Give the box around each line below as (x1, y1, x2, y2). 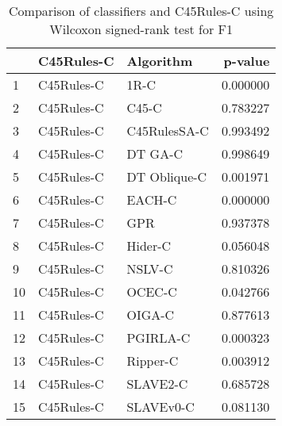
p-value (223, 52, 270, 70)
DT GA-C (126, 144, 183, 163)
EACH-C (126, 190, 177, 209)
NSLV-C (126, 259, 173, 278)
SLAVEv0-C (126, 397, 195, 416)
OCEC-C (126, 282, 177, 301)
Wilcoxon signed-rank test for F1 (49, 20, 234, 38)
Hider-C (126, 236, 172, 255)
